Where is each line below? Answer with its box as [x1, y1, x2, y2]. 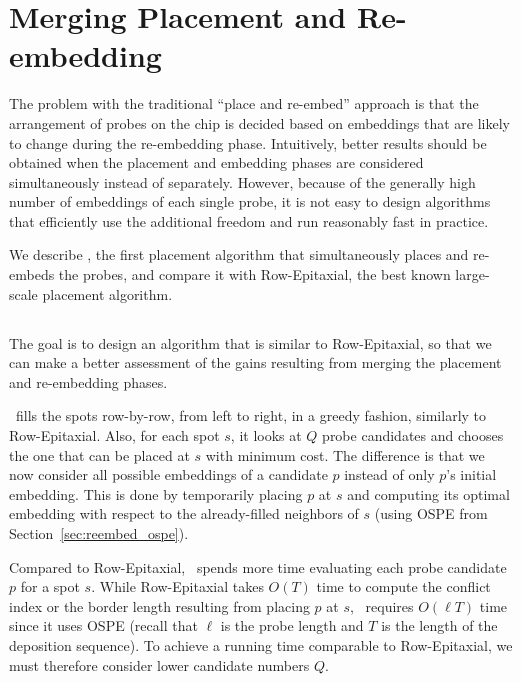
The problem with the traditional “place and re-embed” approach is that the [9, 93, 479, 114]
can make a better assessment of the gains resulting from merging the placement [9, 352, 502, 373]
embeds [9, 264, 55, 285]
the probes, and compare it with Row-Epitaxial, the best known [58, 264, 451, 285]
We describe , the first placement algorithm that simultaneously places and [9, 244, 469, 265]
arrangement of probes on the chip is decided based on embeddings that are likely [9, 112, 510, 133]
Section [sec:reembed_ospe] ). [9, 522, 189, 543]
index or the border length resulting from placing [9, 595, 310, 616]
